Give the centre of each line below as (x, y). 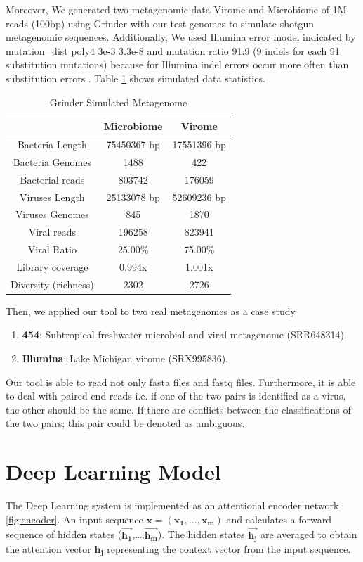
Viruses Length (52, 197)
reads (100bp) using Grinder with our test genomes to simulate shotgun (160, 23)
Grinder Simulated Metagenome (118, 102)
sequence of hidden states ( (64, 534)
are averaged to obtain (309, 534)
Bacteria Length (52, 144)
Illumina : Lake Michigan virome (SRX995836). (125, 358)
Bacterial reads (52, 179)
